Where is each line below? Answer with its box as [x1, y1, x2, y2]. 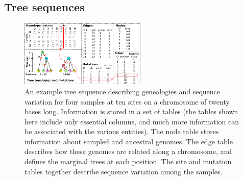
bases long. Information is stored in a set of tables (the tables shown [25, 106, 238, 117]
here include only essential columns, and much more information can [25, 116, 239, 126]
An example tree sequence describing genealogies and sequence [25, 86, 220, 96]
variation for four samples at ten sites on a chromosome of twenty [25, 96, 230, 107]
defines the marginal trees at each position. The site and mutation [25, 156, 232, 167]
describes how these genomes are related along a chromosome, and [25, 146, 232, 157]
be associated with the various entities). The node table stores [25, 126, 219, 137]
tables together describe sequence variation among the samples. [25, 166, 223, 176]
